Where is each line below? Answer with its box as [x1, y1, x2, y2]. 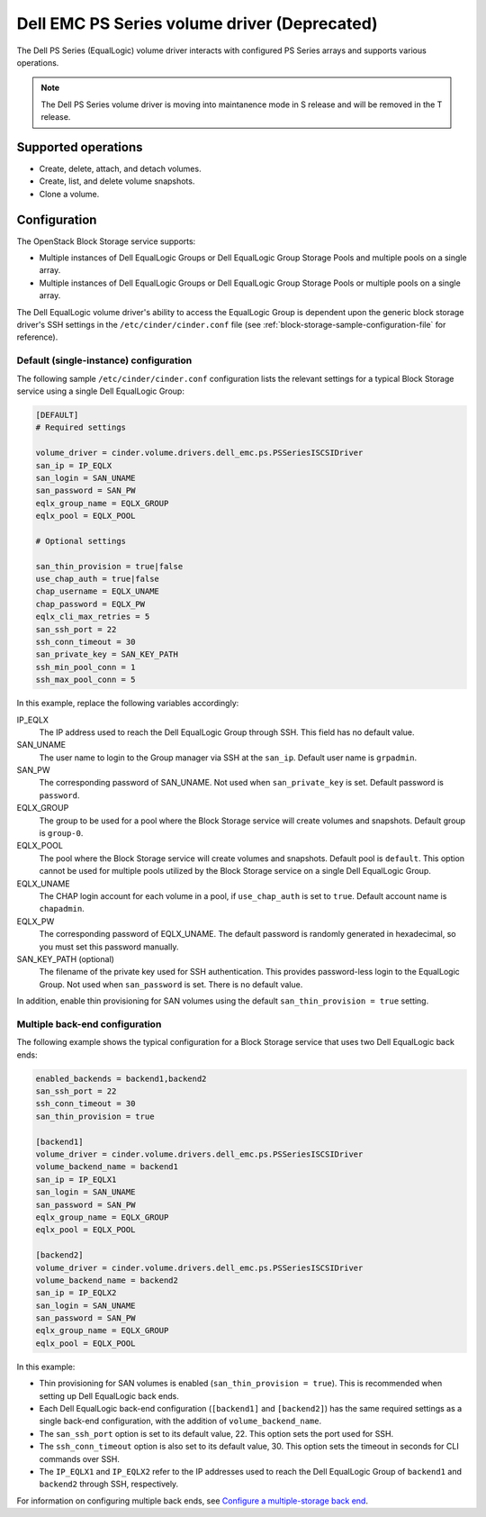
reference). [16, 332, 58, 342]
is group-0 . [39, 828, 84, 839]
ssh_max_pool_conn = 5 [35, 675, 136, 685]
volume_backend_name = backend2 [35, 1275, 179, 1285]
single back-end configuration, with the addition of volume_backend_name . [39, 1415, 322, 1427]
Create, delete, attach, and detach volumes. [39, 163, 202, 175]
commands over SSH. [39, 1453, 121, 1464]
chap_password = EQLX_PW [35, 599, 146, 609]
